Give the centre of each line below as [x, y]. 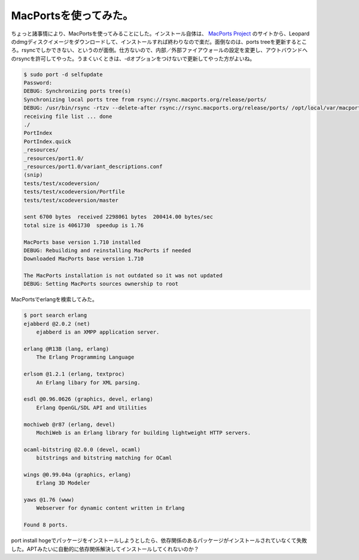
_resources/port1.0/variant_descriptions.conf [93, 167]
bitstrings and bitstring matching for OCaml [104, 458]
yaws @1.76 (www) [49, 500]
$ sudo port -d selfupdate [63, 74]
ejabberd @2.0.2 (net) [57, 324]
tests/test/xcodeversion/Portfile [74, 192]
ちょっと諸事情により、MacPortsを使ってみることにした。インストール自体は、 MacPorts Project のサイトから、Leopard [160, 34]
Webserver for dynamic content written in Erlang [110, 508]
